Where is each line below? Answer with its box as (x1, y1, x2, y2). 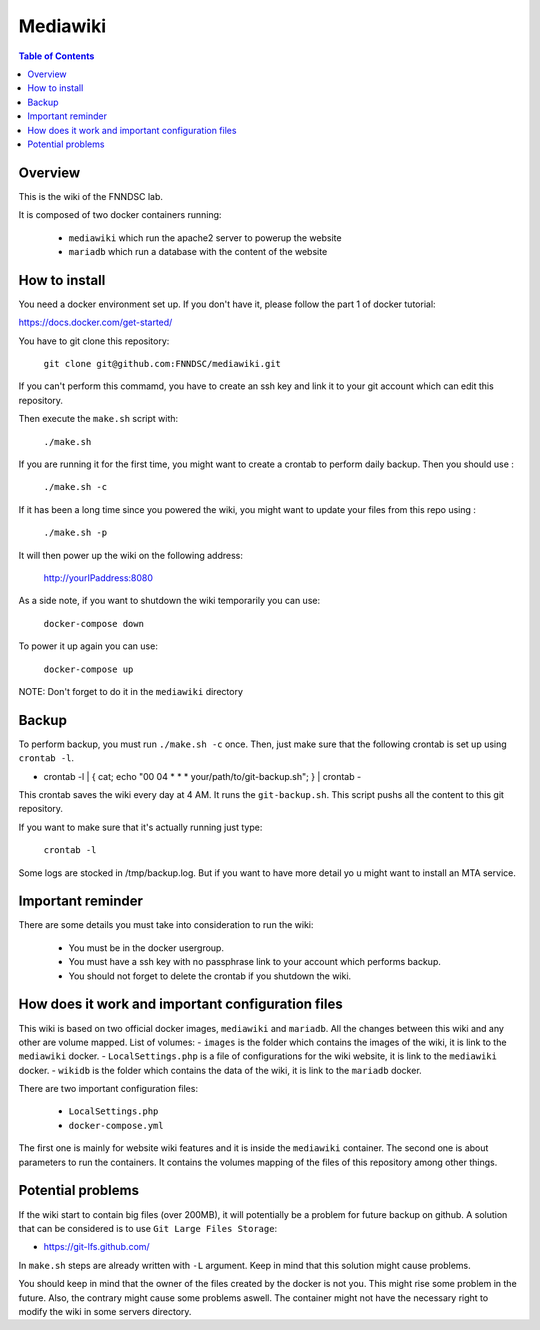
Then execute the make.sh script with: (18, 413, 179, 425)
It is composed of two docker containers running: (18, 209, 222, 221)
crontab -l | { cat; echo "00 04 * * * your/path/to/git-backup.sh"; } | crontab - (43, 770, 362, 782)
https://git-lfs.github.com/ (43, 1241, 150, 1253)
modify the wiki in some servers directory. (18, 1305, 192, 1317)
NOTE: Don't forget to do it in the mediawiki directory (18, 685, 244, 697)
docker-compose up (43, 663, 134, 675)
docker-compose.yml (68, 1120, 164, 1131)
